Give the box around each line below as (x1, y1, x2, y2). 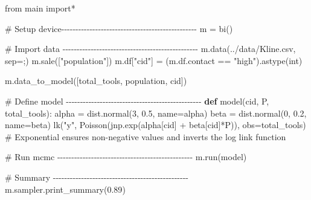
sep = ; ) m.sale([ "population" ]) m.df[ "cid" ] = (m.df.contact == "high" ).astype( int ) (5, 54, 303, 66)
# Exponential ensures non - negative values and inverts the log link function (5, 130, 286, 143)
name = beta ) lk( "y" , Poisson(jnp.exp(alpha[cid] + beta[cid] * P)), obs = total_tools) (5, 118, 306, 131)
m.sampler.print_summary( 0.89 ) (5, 182, 126, 195)
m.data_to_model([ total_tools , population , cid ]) (5, 74, 187, 87)
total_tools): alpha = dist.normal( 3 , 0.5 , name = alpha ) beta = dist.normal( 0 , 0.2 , (5, 106, 307, 119)
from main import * (5, 2, 75, 14)
